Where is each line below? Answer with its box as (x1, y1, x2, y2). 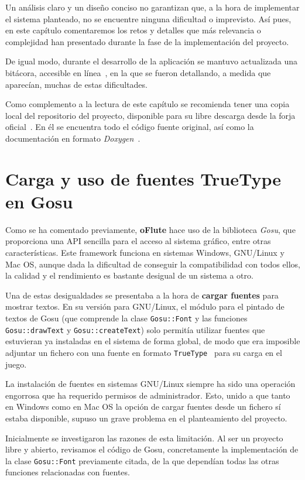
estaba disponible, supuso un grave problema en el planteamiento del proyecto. (5, 412, 287, 424)
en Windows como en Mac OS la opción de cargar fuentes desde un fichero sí (5, 400, 281, 413)
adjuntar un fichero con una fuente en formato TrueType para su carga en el (5, 346, 282, 358)
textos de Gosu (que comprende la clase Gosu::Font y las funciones (5, 312, 248, 324)
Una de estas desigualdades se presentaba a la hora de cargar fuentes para (5, 289, 279, 301)
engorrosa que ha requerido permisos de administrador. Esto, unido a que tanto (5, 389, 290, 401)
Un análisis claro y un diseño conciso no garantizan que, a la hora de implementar (5, 1, 300, 13)
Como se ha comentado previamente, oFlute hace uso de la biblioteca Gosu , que (5, 223, 296, 235)
